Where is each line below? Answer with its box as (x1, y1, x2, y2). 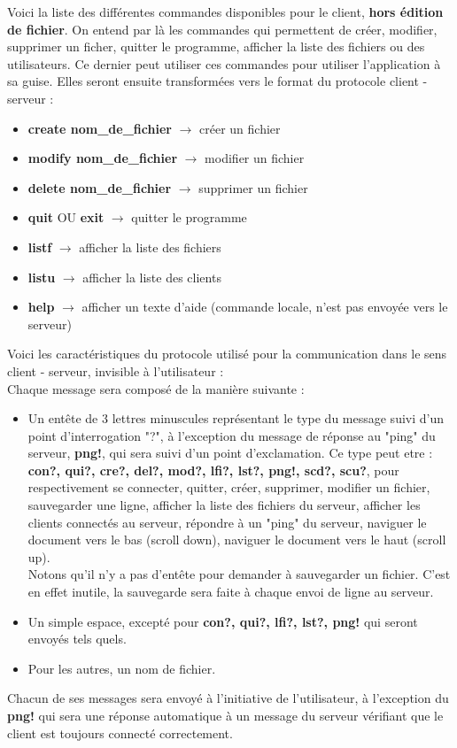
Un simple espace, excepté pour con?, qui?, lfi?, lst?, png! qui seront (27, 612, 418, 630)
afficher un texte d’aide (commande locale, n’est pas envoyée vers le (81, 297, 448, 316)
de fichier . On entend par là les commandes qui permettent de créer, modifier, (7, 19, 438, 38)
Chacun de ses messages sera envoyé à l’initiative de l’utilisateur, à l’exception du (7, 689, 449, 707)
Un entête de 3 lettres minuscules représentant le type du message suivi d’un (27, 409, 445, 428)
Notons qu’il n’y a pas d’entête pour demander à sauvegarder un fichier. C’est (27, 565, 451, 583)
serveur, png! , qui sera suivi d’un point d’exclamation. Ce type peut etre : (27, 443, 433, 462)
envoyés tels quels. (27, 629, 127, 648)
